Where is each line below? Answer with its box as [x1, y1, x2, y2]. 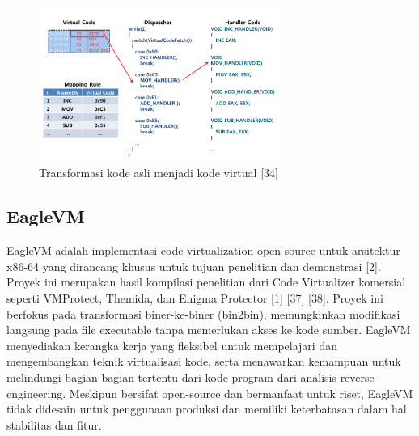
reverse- [340, 368, 379, 385]
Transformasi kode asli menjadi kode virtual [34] [39, 164, 278, 181]
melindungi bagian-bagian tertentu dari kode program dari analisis [6, 368, 336, 385]
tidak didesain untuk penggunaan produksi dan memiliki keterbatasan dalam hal [6, 400, 407, 417]
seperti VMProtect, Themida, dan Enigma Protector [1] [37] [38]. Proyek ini [6, 289, 383, 306]
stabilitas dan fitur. [6, 416, 102, 433]
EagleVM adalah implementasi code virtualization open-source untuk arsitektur [6, 242, 400, 259]
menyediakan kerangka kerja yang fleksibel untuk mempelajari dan [6, 337, 337, 353]
